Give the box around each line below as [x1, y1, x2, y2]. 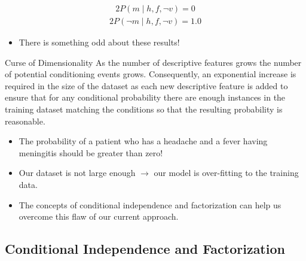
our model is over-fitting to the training [154, 166, 299, 179]
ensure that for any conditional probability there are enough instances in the [5, 91, 286, 104]
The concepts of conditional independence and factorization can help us [19, 198, 281, 211]
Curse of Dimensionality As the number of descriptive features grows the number [5, 56, 302, 68]
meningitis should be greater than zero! [19, 146, 163, 159]
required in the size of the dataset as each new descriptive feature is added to [5, 79, 288, 92]
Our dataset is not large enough [19, 166, 136, 179]
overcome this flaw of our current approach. [19, 210, 179, 223]
